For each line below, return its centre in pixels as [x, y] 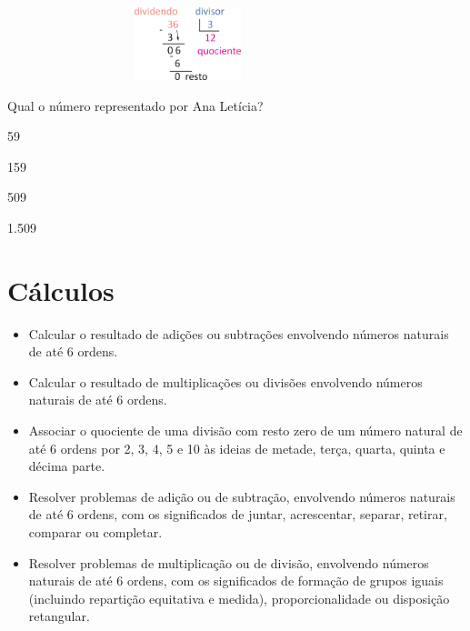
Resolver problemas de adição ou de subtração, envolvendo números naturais [242, 496]
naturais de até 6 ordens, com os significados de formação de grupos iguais [236, 581]
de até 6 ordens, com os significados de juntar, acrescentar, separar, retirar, [238, 514]
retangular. [59, 616]
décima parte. [67, 466]
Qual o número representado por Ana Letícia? [135, 105]
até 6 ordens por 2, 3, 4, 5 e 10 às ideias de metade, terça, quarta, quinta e [237, 448]
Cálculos [61, 290]
